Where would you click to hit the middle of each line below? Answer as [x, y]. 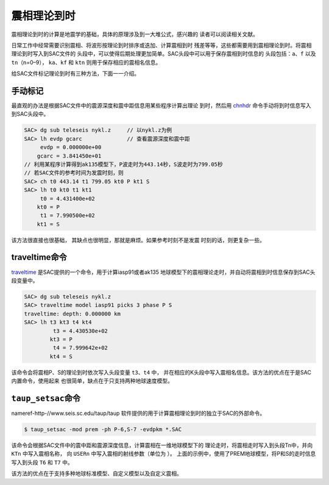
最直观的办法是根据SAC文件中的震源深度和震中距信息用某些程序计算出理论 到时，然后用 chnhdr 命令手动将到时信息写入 [161, 106]
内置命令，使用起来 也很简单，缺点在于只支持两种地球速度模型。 [92, 381]
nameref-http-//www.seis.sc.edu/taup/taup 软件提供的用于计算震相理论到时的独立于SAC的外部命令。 [138, 413]
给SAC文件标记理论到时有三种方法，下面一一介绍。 [76, 74]
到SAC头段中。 [30, 114]
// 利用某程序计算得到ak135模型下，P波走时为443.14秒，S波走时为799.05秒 [124, 164]
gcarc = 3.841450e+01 [69, 156]
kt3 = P [61, 339]
